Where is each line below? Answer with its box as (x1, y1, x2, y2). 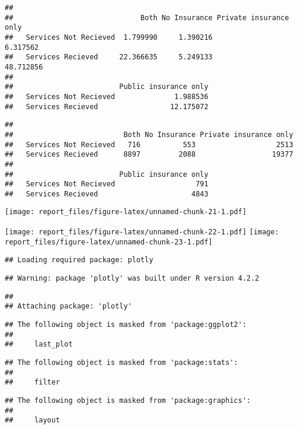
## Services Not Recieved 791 (5, 180, 209, 189)
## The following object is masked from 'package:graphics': (5, 396, 251, 405)
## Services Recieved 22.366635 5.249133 (5, 53, 213, 62)
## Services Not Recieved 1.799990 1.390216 (5, 33, 213, 42)
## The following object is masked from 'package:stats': (5, 358, 238, 367)
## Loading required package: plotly (5, 256, 153, 265)
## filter (5, 378, 60, 387)
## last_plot (5, 340, 73, 349)
